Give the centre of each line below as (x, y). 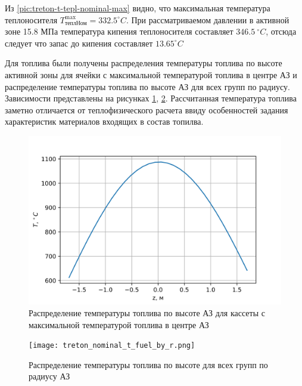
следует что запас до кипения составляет (79, 43)
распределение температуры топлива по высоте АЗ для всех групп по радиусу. (147, 86)
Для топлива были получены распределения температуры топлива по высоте (144, 63)
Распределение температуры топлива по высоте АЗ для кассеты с (147, 312)
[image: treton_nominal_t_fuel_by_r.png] (112, 346)
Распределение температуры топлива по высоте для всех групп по (148, 364)
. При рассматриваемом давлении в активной (208, 19)
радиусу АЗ (49, 376)
